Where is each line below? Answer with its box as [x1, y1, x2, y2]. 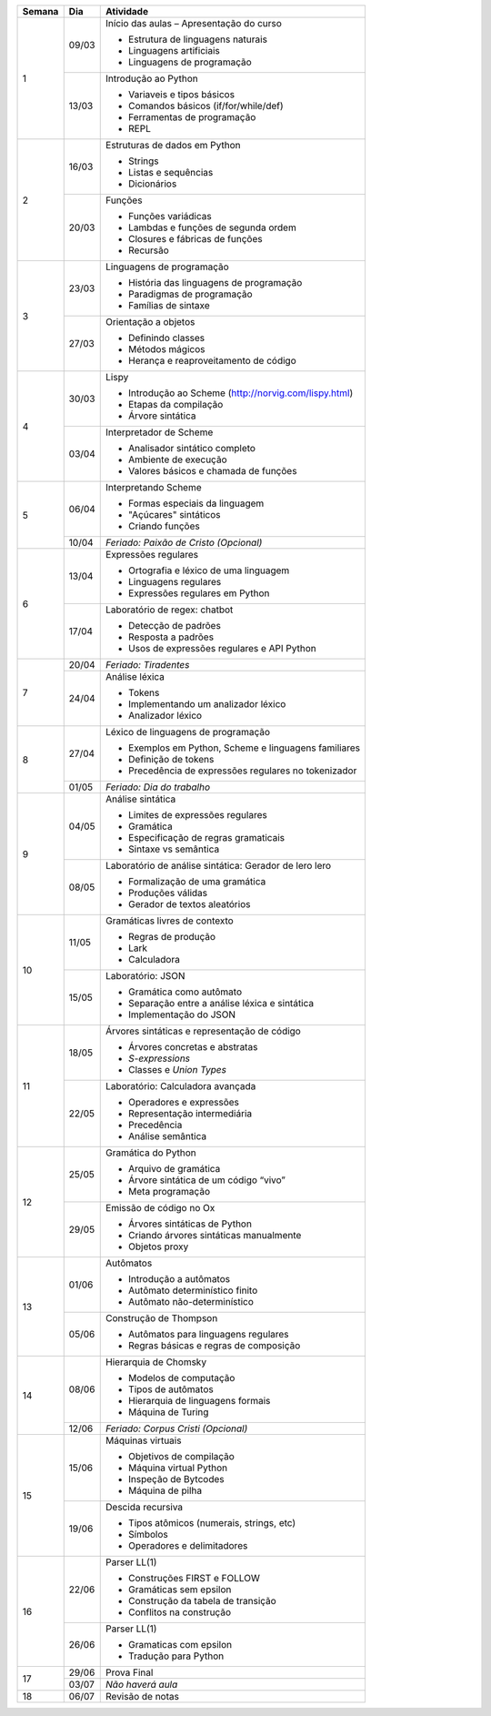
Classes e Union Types [128, 1064, 227, 1075]
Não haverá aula [105, 1679, 178, 1691]
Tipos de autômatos [128, 1383, 214, 1396]
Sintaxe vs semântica [128, 843, 220, 855]
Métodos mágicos [128, 343, 205, 355]
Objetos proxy [128, 1240, 189, 1253]
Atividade [105, 5, 149, 17]
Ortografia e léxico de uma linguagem [128, 564, 290, 577]
